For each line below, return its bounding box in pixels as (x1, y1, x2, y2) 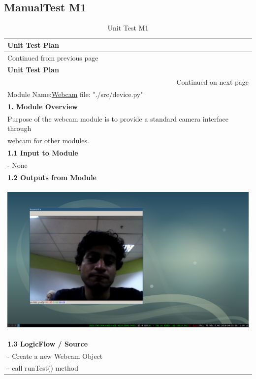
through (7, 123, 32, 133)
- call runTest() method (7, 363, 79, 373)
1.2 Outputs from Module (7, 172, 96, 182)
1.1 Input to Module (7, 148, 78, 158)
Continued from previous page (7, 52, 98, 63)
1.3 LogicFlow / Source (7, 338, 88, 348)
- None (7, 159, 28, 170)
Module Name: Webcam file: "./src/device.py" (7, 89, 143, 99)
